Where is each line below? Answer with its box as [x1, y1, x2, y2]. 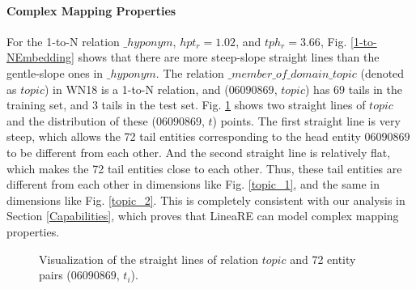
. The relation [155, 64, 224, 81]
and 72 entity [290, 250, 356, 267]
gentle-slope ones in [6, 64, 104, 81]
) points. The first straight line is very [212, 112, 401, 129]
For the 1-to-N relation [6, 32, 120, 49]
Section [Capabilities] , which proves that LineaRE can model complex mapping [6, 207, 399, 224]
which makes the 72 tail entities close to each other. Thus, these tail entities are [6, 159, 402, 176]
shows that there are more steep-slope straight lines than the [78, 49, 380, 66]
